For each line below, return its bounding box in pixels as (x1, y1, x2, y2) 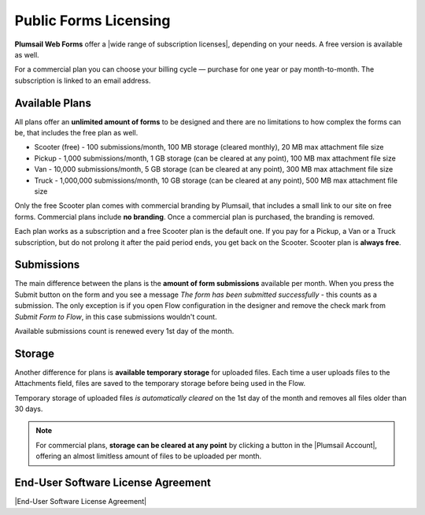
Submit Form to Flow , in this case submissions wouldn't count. (14, 312, 217, 321)
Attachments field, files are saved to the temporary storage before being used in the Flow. (14, 379, 306, 388)
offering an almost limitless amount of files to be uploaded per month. (35, 451, 262, 461)
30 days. (14, 404, 43, 413)
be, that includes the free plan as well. (14, 128, 139, 138)
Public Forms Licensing (14, 12, 171, 29)
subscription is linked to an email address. (14, 76, 151, 85)
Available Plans (14, 96, 92, 109)
